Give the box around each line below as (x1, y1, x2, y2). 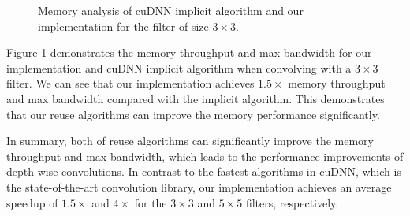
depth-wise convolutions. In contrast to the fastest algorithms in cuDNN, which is (6, 163, 401, 180)
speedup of (6, 194, 58, 210)
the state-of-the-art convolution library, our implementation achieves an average (6, 178, 392, 195)
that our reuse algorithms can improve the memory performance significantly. (6, 106, 380, 122)
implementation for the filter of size (38, 17, 209, 34)
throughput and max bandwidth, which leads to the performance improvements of (6, 147, 404, 164)
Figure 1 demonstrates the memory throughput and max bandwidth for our (6, 44, 372, 61)
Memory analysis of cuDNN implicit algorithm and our (38, 2, 304, 18)
